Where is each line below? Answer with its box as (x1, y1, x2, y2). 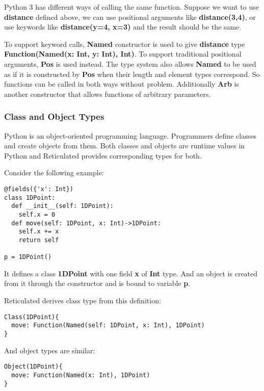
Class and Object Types (4, 110, 104, 123)
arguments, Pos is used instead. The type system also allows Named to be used (4, 58, 256, 69)
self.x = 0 (18, 211, 56, 218)
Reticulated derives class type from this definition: (4, 295, 161, 306)
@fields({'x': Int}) (4, 185, 74, 193)
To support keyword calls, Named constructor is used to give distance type (4, 38, 245, 49)
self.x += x (18, 228, 59, 236)
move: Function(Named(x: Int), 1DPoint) (11, 371, 150, 379)
